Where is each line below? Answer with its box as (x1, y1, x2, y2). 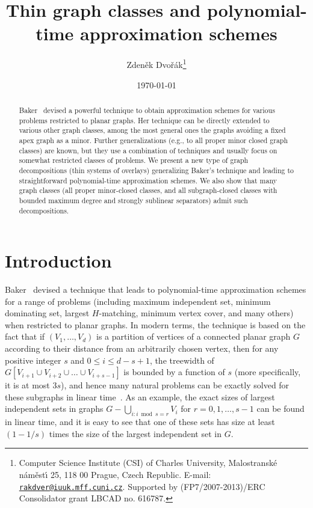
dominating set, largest (5, 307, 90, 319)
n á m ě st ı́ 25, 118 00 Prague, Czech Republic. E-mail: (19, 468, 211, 481)
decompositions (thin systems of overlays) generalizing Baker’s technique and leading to (19, 165, 294, 175)
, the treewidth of (149, 353, 214, 366)
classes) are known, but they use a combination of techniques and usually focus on (19, 145, 277, 155)
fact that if (5, 330, 45, 343)
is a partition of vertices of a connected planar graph (96, 330, 291, 343)
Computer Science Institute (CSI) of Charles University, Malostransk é (19, 456, 277, 469)
